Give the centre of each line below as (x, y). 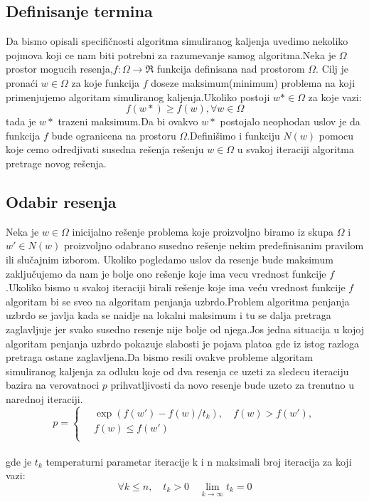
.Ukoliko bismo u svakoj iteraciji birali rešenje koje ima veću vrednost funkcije (176, 287)
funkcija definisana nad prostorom (231, 69)
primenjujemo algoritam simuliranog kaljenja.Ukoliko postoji (138, 96)
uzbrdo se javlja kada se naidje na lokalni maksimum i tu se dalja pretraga (169, 315)
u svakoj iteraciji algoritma (296, 149)
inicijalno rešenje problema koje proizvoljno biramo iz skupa (203, 231)
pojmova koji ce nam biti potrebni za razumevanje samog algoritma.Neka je (171, 54)
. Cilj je (332, 69)
